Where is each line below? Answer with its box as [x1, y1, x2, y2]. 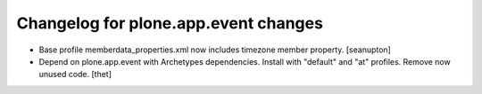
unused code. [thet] [38, 69, 112, 80]
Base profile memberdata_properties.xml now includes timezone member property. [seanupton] [38, 44, 392, 55]
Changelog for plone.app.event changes [16, 13, 323, 33]
